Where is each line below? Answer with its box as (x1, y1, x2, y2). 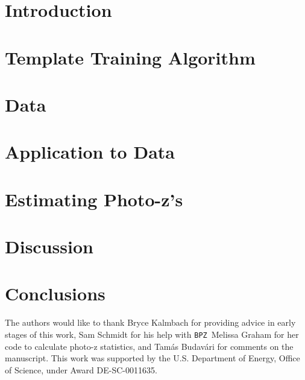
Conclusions (5, 281, 105, 306)
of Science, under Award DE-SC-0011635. (5, 363, 157, 376)
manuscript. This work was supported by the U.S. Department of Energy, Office (5, 352, 300, 364)
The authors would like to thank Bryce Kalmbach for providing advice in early (5, 316, 296, 329)
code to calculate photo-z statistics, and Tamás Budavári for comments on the (5, 340, 294, 352)
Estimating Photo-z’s (5, 186, 183, 211)
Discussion (5, 234, 93, 259)
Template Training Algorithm (5, 45, 256, 69)
